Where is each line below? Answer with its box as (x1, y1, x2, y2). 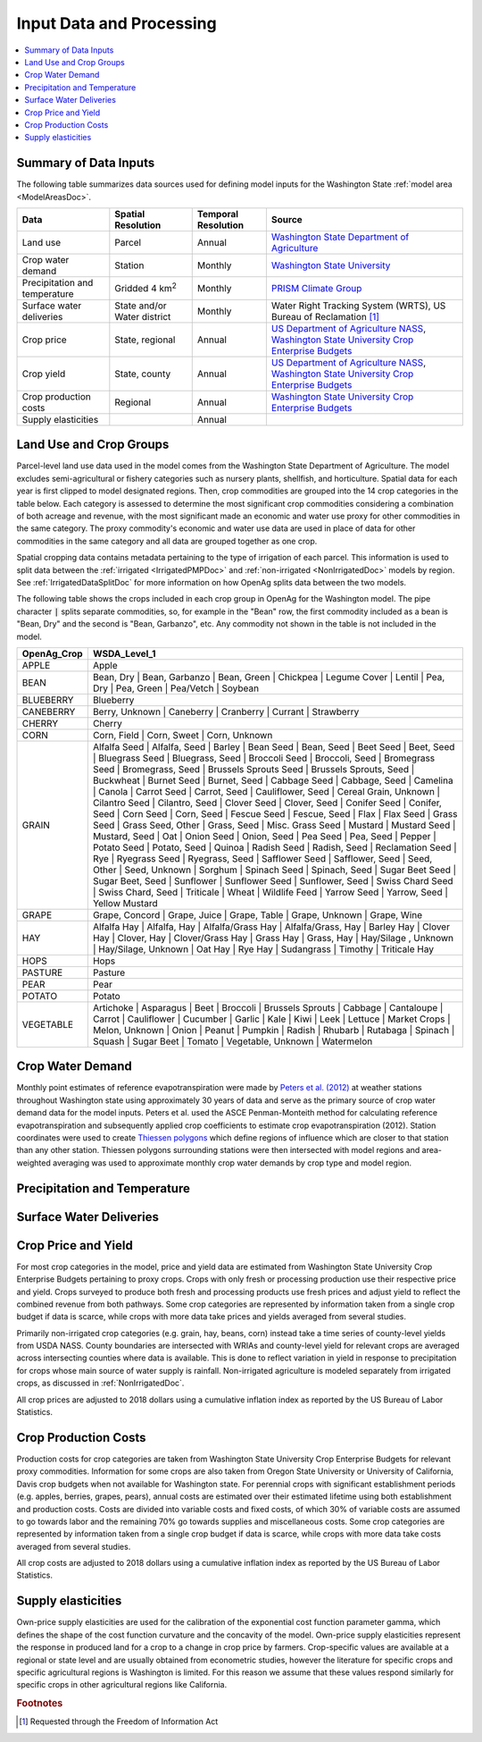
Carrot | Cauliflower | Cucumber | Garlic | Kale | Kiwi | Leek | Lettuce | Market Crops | (92, 1013, 451, 1025)
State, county (114, 367, 171, 380)
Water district (114, 310, 171, 323)
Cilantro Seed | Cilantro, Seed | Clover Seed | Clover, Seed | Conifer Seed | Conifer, (92, 796, 442, 809)
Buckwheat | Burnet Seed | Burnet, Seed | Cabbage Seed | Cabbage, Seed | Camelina (92, 774, 454, 787)
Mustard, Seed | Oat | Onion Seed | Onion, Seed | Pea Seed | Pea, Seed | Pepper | (92, 829, 436, 842)
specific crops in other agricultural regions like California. (16, 1679, 228, 1690)
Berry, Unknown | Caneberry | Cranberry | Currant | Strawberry (92, 705, 360, 718)
